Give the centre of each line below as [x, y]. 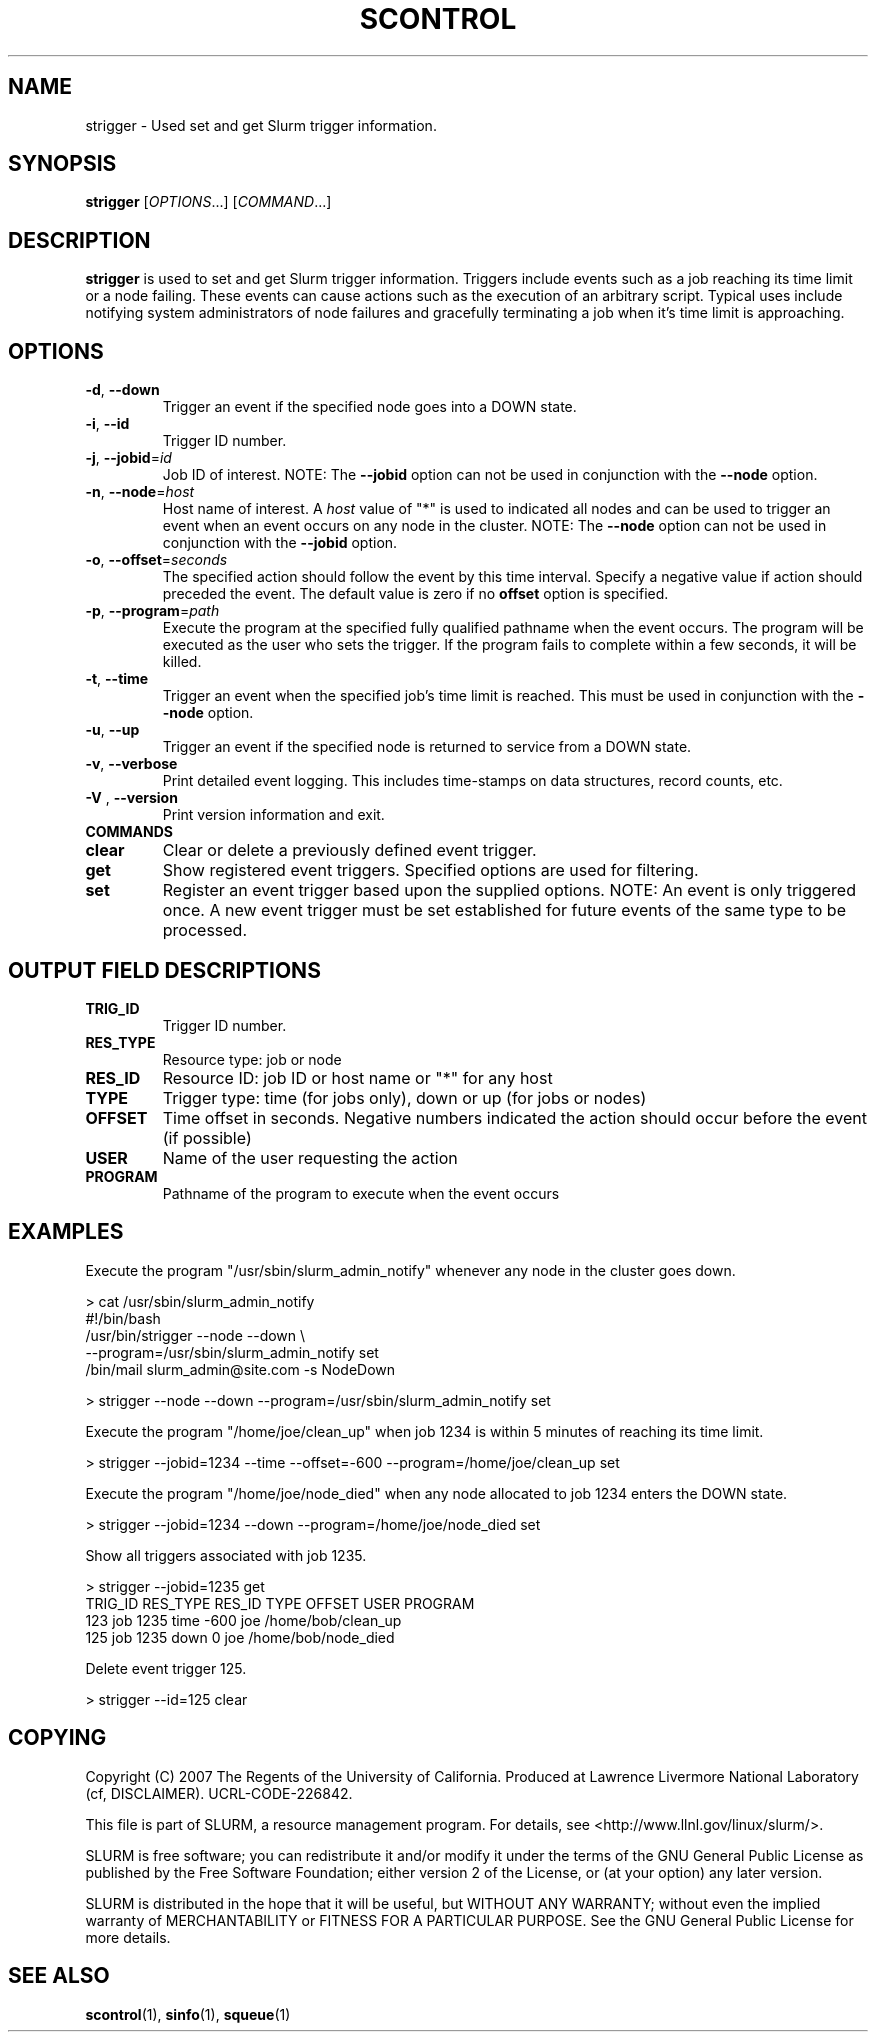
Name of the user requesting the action [310, 1157]
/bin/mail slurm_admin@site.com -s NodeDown [240, 1369]
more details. [128, 1937]
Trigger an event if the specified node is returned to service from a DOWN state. [427, 747]
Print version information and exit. [273, 815]
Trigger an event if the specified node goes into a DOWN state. [369, 407]
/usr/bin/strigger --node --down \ [195, 1335]
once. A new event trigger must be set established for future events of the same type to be [504, 910]
